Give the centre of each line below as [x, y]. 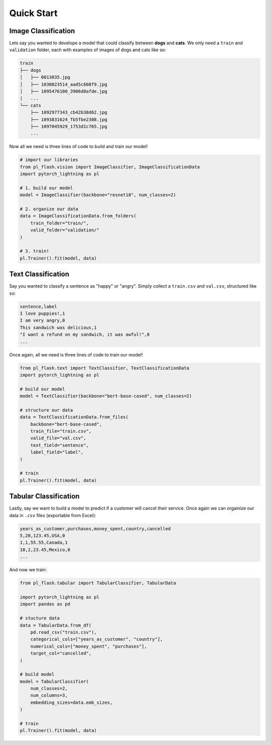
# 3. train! [35, 251]
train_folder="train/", [59, 223]
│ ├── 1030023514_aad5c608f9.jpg [63, 84]
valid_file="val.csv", [58, 438]
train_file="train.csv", [61, 431]
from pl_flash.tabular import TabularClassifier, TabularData [98, 583]
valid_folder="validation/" [65, 230]
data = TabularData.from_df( [56, 625]
